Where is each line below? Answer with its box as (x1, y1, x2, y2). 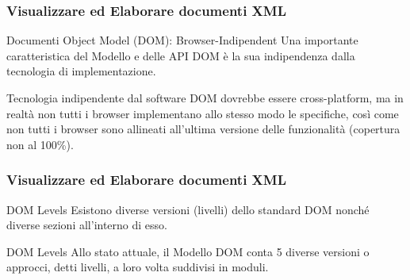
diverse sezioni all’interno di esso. (6, 217, 167, 233)
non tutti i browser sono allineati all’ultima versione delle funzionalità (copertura (6, 121, 400, 137)
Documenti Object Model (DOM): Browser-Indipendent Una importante (6, 32, 358, 48)
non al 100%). (6, 136, 74, 152)
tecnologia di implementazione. (6, 63, 156, 79)
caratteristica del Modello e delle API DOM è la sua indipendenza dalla (6, 47, 355, 63)
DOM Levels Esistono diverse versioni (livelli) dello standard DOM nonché (6, 201, 370, 217)
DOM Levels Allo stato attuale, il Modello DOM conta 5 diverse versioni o (6, 243, 370, 259)
